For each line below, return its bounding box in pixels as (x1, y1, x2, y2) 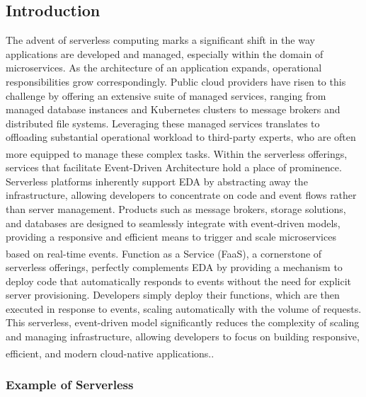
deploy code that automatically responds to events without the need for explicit (6, 273, 351, 288)
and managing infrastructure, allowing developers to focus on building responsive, (6, 328, 360, 343)
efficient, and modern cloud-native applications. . (6, 345, 215, 360)
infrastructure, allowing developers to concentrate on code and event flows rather (6, 188, 357, 202)
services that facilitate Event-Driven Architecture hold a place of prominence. (6, 160, 342, 175)
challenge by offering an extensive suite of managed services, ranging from (6, 88, 326, 103)
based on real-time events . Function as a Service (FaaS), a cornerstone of (6, 246, 322, 260)
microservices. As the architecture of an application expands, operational (6, 60, 322, 75)
